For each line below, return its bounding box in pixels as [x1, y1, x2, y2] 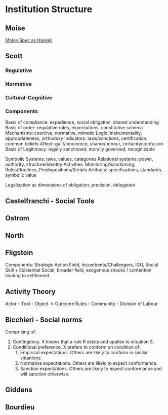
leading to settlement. [5, 273, 51, 279]
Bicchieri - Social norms [5, 315, 82, 324]
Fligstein [5, 248, 33, 257]
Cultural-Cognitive [5, 94, 52, 101]
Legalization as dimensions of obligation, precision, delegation [5, 182, 136, 188]
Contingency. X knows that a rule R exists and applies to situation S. [12, 338, 154, 345]
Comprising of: [5, 329, 36, 335]
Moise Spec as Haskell [5, 37, 53, 43]
